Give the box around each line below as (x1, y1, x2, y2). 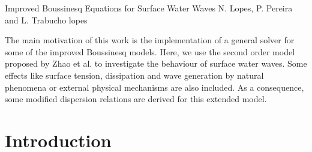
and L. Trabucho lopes (5, 13, 88, 26)
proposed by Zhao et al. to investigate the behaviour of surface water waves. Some (5, 57, 307, 70)
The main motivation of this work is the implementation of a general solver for (5, 34, 295, 46)
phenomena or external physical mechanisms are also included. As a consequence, (5, 81, 304, 93)
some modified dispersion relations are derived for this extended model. (5, 93, 267, 105)
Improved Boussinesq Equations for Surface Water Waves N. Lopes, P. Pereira (5, 2, 293, 14)
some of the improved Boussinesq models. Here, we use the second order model (5, 45, 295, 58)
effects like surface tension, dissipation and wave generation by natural (5, 68, 264, 81)
